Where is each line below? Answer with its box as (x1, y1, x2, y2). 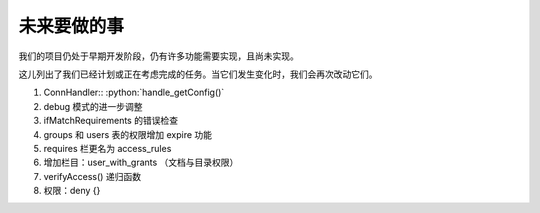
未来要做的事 (18, 15, 125, 37)
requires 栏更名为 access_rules (43, 142, 172, 154)
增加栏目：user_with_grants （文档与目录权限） (43, 156, 239, 169)
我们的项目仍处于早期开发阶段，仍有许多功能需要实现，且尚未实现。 (18, 50, 299, 62)
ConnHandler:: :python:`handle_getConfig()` (43, 86, 225, 99)
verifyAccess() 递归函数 (43, 170, 142, 182)
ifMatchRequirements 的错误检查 (43, 115, 179, 127)
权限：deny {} (43, 185, 101, 197)
